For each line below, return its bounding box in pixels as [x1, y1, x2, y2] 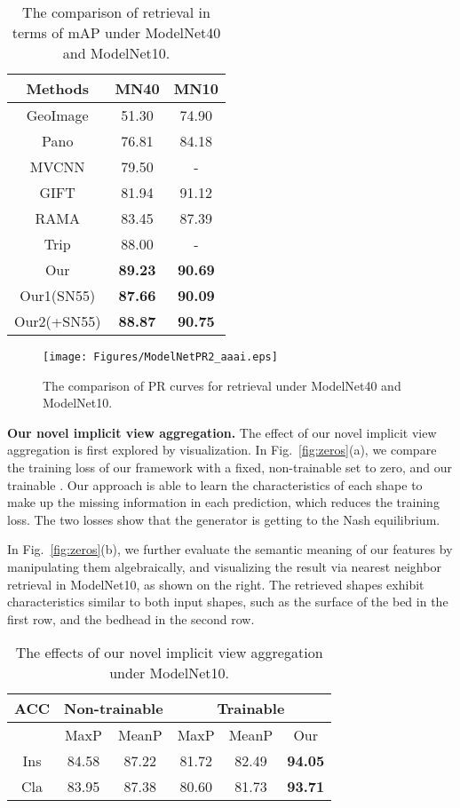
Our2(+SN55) [14, 311, 101, 331]
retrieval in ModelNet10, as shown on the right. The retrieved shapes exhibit [7, 574, 424, 593]
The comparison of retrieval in [22, 2, 210, 22]
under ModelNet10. [109, 662, 229, 684]
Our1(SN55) [20, 285, 96, 305]
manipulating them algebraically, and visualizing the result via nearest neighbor [7, 558, 441, 575]
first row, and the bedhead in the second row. [7, 609, 255, 628]
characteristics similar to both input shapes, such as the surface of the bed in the [7, 592, 448, 611]
